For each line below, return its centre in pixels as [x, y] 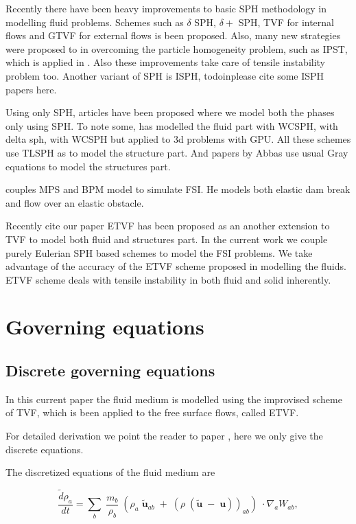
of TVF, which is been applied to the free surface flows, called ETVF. [152, 412]
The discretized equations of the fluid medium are [110, 472]
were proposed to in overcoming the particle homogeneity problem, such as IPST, [177, 48]
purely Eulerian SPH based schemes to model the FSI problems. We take [159, 252]
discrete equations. [45, 449]
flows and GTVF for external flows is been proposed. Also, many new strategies [173, 35]
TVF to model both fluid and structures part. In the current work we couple [167, 239]
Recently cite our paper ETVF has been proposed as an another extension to [168, 226]
